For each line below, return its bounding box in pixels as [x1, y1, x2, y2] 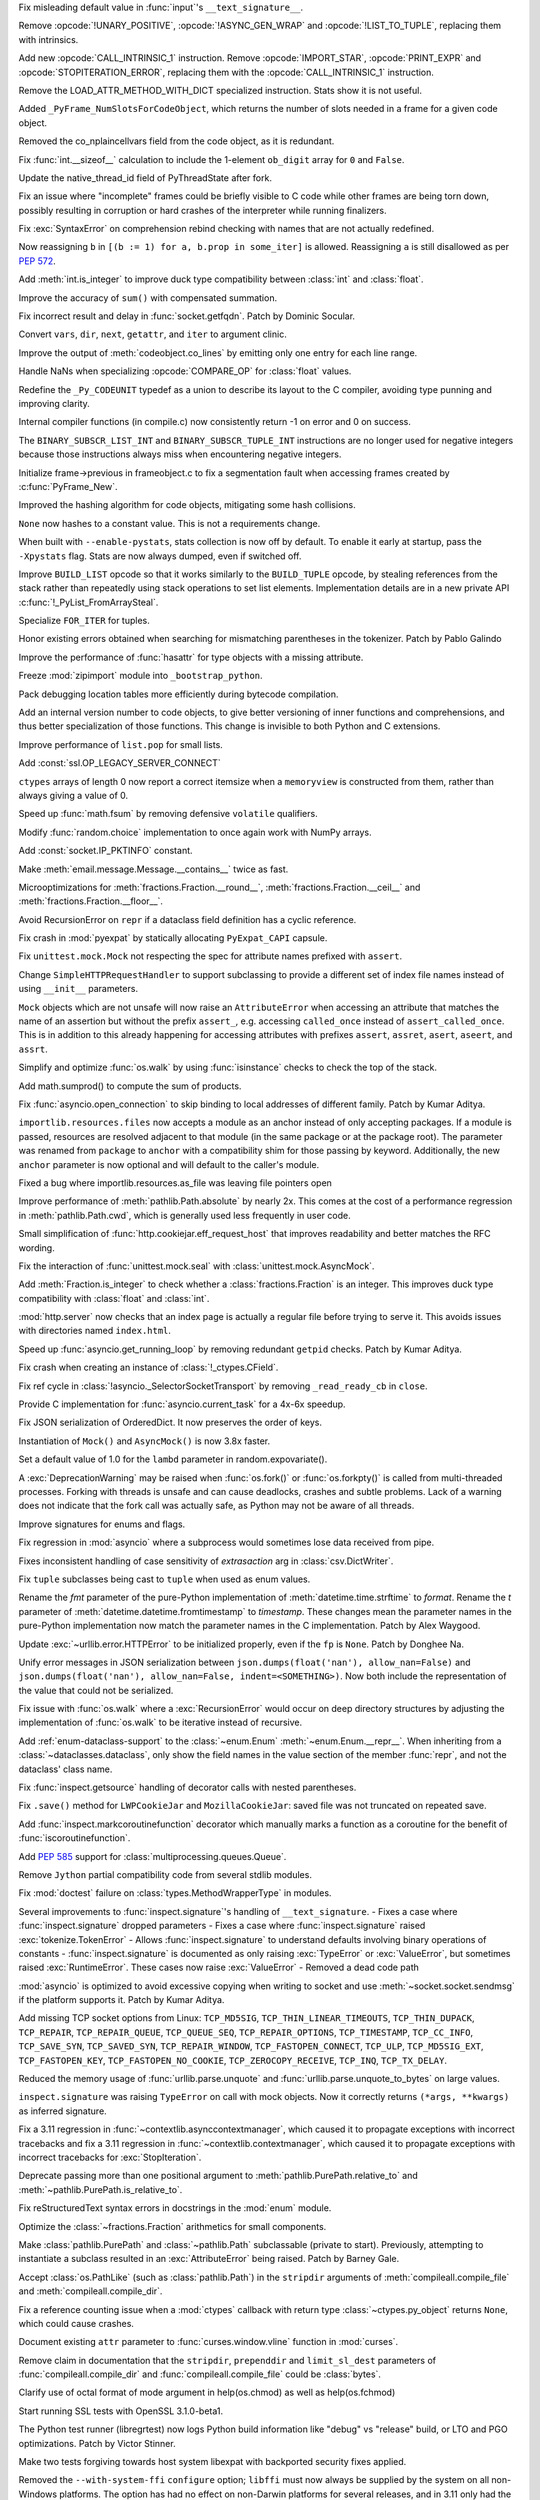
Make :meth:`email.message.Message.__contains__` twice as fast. [18, 863, 289, 875]
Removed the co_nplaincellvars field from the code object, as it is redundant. [18, 135, 335, 147]
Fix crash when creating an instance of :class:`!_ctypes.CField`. [18, 1361, 279, 1374]
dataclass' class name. [18, 1763, 113, 1775]
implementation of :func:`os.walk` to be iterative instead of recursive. [18, 1716, 303, 1729]
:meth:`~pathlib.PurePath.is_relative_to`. [18, 2183, 183, 2195]
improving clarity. [18, 397, 90, 409]
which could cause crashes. [18, 2317, 135, 2329]
